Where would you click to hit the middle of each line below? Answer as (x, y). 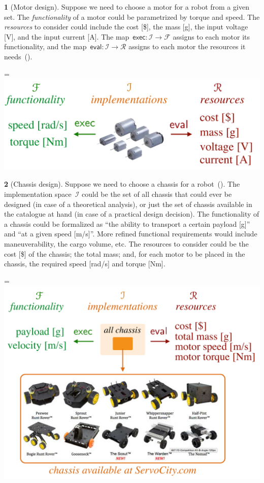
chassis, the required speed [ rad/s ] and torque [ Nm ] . (85, 264)
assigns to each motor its (211, 36)
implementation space (38, 194)
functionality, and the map (45, 46)
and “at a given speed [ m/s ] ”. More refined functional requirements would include (131, 234)
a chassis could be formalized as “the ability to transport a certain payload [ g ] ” (127, 223)
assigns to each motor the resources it (187, 46)
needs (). (18, 56)
